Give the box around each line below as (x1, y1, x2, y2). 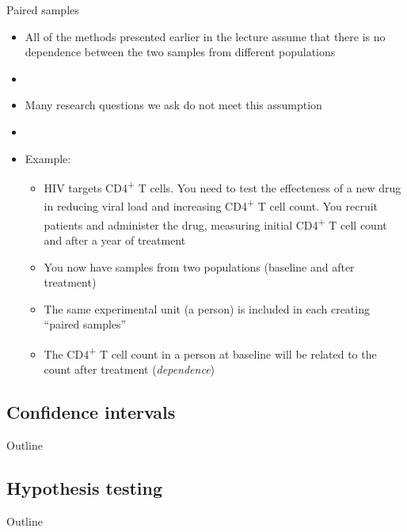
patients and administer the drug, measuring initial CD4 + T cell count (44, 214, 387, 233)
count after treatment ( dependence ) (44, 361, 215, 378)
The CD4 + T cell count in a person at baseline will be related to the (44, 343, 377, 362)
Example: (25, 150, 71, 166)
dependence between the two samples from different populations (25, 44, 336, 60)
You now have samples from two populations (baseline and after (44, 258, 355, 275)
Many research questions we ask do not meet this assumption (25, 97, 322, 113)
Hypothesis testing (6, 475, 163, 500)
